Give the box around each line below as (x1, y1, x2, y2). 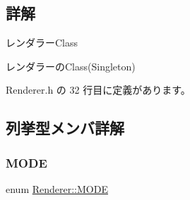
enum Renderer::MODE (6, 181, 108, 196)
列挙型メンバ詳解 (6, 117, 124, 139)
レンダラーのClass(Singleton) (6, 58, 136, 73)
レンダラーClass (6, 35, 78, 50)
